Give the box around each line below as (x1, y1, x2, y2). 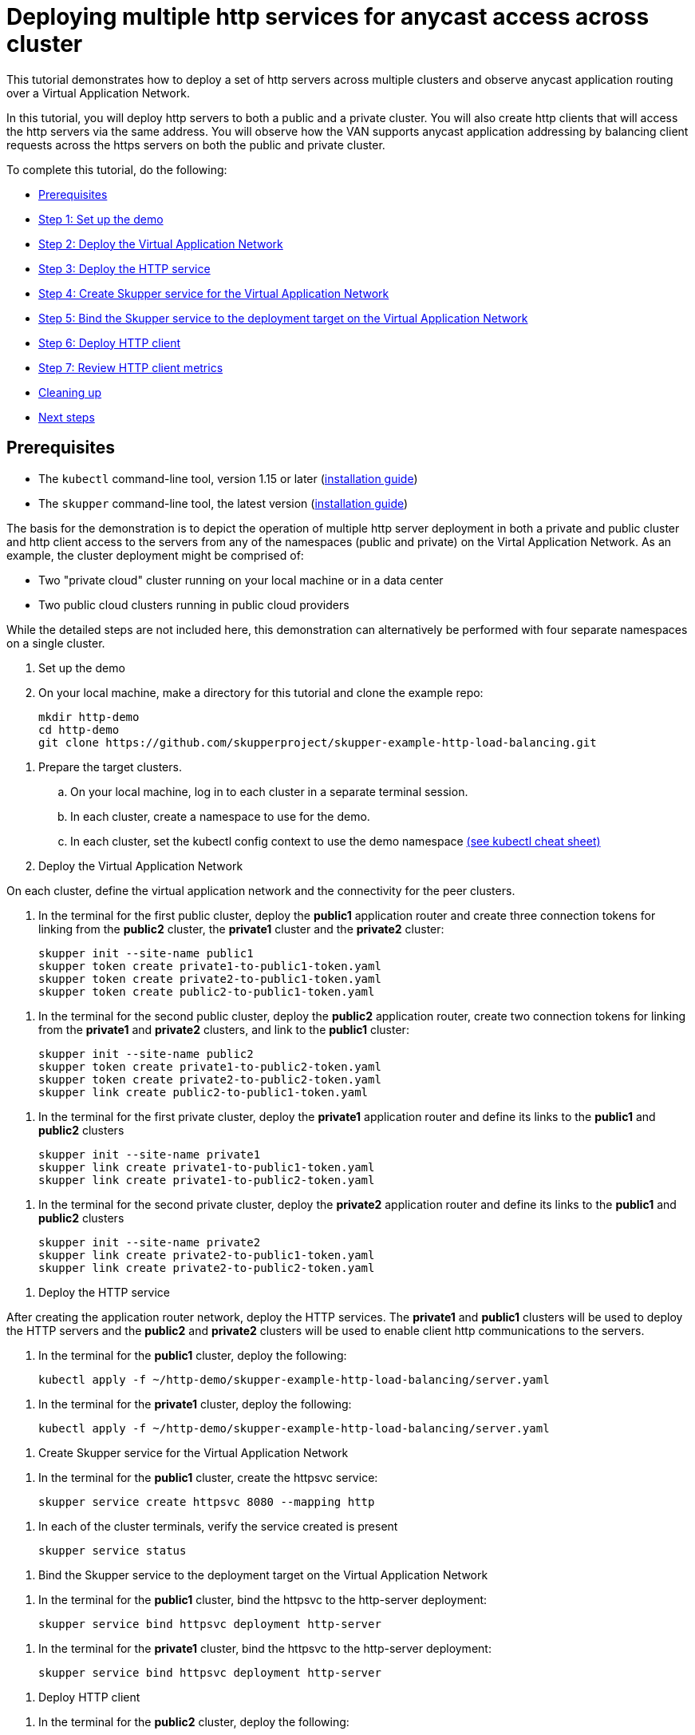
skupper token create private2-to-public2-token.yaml (38, 1072, 381, 1086)
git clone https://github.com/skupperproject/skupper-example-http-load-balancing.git (38, 735, 597, 749)
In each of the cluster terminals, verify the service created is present (38, 1519, 398, 1533)
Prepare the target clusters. (38, 759, 182, 774)
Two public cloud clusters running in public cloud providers (38, 597, 349, 612)
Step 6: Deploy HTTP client (38, 335, 181, 350)
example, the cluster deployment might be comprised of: (6, 548, 304, 562)
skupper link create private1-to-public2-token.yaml (38, 1173, 375, 1186)
